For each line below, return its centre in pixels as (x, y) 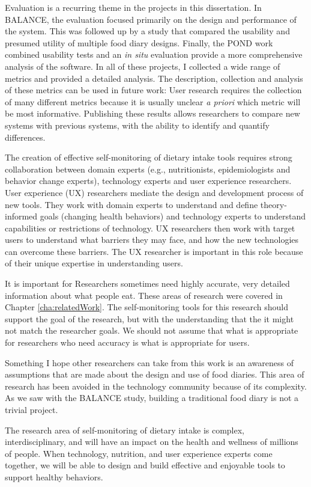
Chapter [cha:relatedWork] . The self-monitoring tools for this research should (147, 307)
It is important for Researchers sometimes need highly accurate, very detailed (147, 283)
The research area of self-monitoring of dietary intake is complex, (125, 430)
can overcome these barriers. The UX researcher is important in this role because (154, 251)
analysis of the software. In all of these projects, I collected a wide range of (143, 66)
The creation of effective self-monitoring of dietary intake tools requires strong (149, 157)
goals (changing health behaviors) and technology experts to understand (173, 216)
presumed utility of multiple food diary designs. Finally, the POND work (139, 42)
